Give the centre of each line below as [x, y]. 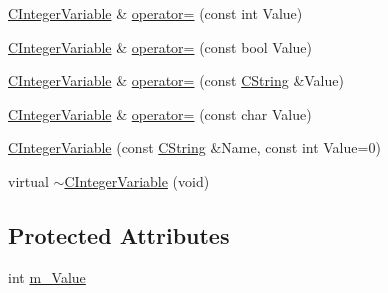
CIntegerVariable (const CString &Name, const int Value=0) [194, 147]
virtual [28, 180]
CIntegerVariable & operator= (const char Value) [160, 113]
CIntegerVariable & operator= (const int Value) [155, 13]
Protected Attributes [119, 234]
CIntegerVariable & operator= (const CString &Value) [176, 80]
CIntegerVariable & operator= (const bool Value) [160, 46]
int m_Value [47, 276]
